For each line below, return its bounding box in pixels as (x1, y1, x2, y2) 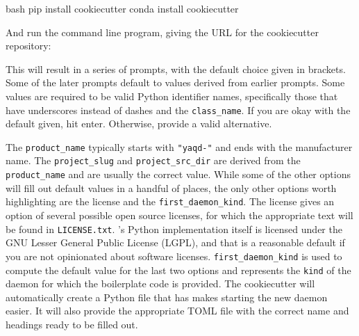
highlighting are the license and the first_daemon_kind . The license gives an (6, 194, 335, 209)
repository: (6, 38, 51, 53)
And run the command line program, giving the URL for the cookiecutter (6, 24, 319, 39)
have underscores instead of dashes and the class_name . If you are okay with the (6, 102, 351, 117)
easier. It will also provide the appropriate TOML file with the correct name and (6, 303, 349, 318)
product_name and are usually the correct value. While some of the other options (6, 167, 351, 182)
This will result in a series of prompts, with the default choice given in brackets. (6, 61, 346, 76)
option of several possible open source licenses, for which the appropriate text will (6, 208, 353, 223)
